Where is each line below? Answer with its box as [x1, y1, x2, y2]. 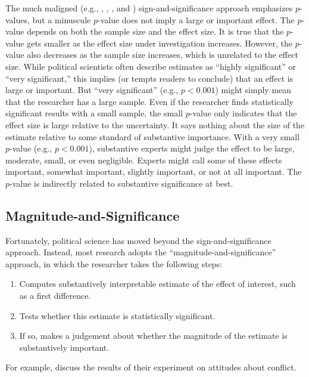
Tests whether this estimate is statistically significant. [19, 309, 216, 322]
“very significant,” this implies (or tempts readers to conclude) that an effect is [5, 72, 294, 84]
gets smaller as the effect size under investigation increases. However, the [27, 36, 293, 49]
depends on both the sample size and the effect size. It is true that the [27, 25, 284, 38]
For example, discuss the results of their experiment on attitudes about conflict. [5, 361, 296, 373]
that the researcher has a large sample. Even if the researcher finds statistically [5, 95, 294, 107]
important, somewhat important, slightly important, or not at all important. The [5, 165, 302, 178]
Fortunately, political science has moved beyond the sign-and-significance [5, 234, 271, 246]
